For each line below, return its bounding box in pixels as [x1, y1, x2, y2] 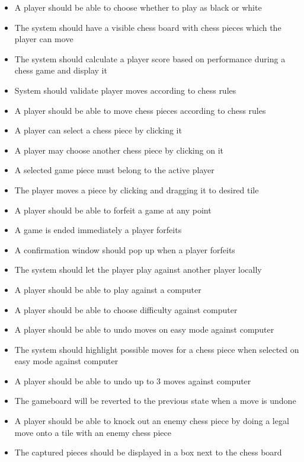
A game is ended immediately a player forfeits [14, 224, 182, 236]
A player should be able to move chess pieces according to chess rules [14, 104, 266, 116]
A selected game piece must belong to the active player [14, 164, 215, 176]
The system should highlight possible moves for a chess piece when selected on [14, 343, 299, 355]
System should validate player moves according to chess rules [14, 84, 236, 96]
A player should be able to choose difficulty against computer [14, 303, 238, 316]
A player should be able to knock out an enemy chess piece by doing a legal [14, 415, 289, 427]
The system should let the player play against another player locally [14, 263, 262, 276]
